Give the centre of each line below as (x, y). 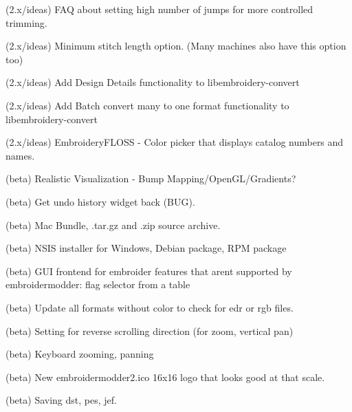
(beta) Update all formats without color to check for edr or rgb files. (150, 307)
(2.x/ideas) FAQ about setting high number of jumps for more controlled (159, 9)
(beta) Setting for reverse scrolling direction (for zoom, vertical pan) (150, 330)
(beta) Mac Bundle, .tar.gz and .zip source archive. (113, 225)
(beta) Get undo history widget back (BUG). (100, 201)
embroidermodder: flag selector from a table (98, 284)
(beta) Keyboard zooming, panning (80, 354)
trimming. (26, 22)
